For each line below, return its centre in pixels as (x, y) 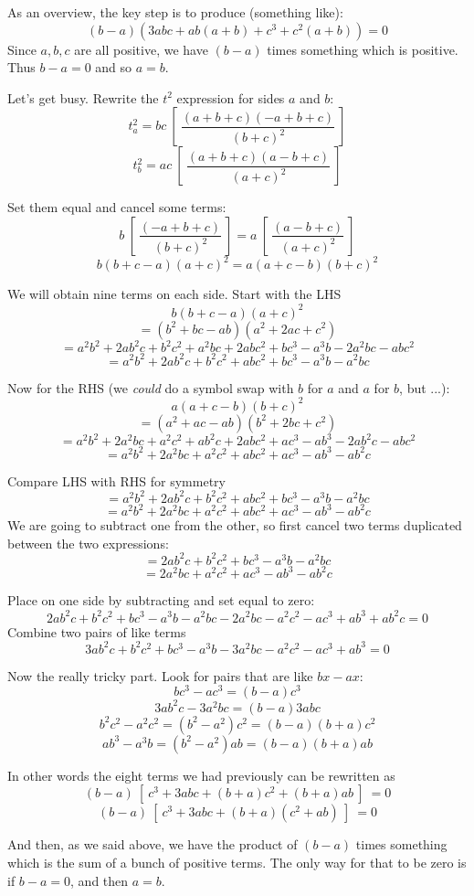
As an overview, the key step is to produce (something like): (175, 12)
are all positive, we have (141, 49)
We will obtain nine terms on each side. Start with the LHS (174, 294)
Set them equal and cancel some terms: (117, 207)
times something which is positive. (363, 49)
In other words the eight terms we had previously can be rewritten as (201, 775)
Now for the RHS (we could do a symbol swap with (151, 387)
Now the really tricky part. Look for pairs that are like (160, 675)
